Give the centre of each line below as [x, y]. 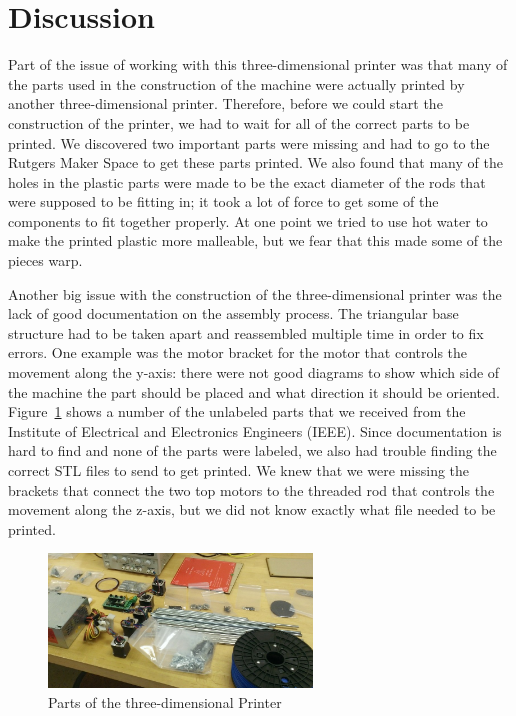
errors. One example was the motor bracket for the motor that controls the [238, 352]
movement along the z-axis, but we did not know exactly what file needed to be [252, 509]
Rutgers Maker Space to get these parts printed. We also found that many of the [255, 162]
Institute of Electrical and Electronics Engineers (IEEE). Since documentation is [255, 430]
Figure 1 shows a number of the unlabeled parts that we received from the [237, 411]
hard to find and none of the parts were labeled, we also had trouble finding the [252, 450]
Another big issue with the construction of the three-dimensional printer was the [255, 293]
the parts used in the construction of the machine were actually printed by [236, 83]
